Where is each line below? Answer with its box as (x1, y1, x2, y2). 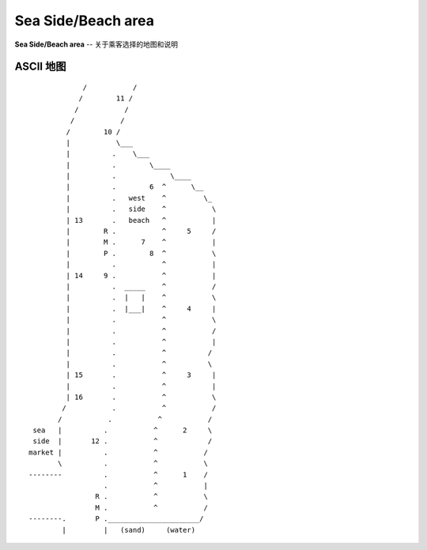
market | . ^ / (28, 447, 209, 457)
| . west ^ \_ (66, 194, 213, 202)
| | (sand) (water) (62, 526, 196, 534)
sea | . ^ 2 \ (32, 426, 213, 435)
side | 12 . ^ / (32, 437, 213, 446)
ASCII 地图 (14, 60, 66, 73)
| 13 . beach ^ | (66, 216, 217, 224)
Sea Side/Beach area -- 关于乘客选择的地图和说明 (14, 40, 178, 49)
